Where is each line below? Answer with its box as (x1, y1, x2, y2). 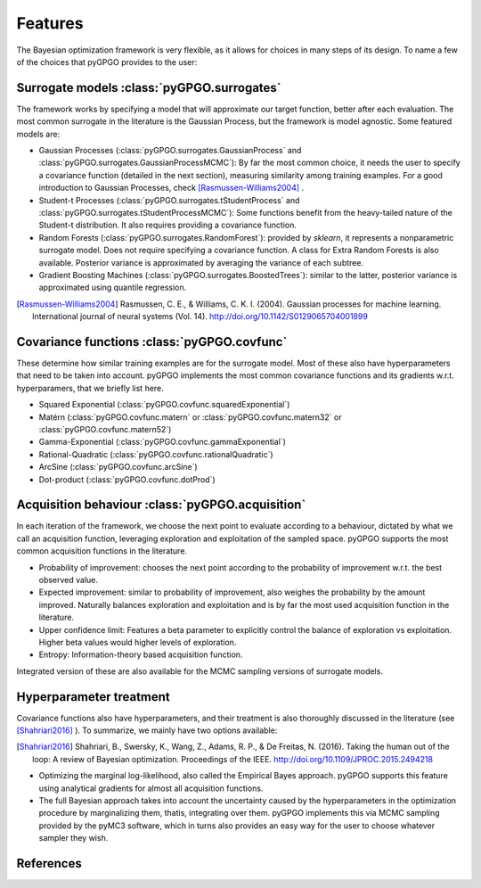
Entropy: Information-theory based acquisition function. (38, 649, 243, 660)
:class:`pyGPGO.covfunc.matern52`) (38, 423, 172, 434)
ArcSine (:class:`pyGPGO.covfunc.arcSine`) (38, 462, 198, 473)
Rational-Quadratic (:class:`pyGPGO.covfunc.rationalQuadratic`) (38, 448, 273, 459)
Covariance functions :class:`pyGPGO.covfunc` (16, 334, 288, 349)
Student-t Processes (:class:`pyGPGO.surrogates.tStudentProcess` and (38, 194, 300, 205)
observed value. (38, 574, 98, 585)
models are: (16, 128, 61, 139)
